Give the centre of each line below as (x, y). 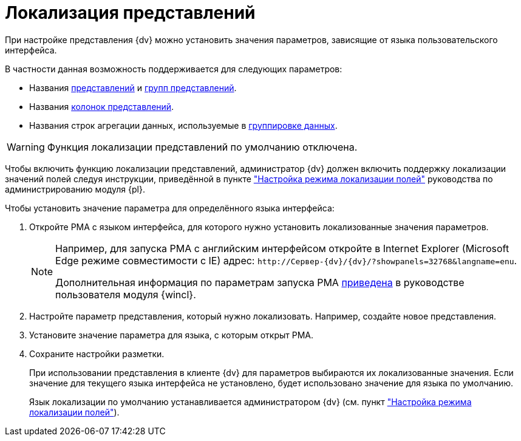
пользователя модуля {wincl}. (126, 294)
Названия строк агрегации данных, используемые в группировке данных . (183, 125)
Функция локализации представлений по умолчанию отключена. (202, 147)
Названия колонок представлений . (102, 106)
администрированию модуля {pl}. (75, 189)
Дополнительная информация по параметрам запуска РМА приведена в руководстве (260, 282)
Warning (26, 147)
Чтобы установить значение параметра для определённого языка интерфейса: (170, 208)
